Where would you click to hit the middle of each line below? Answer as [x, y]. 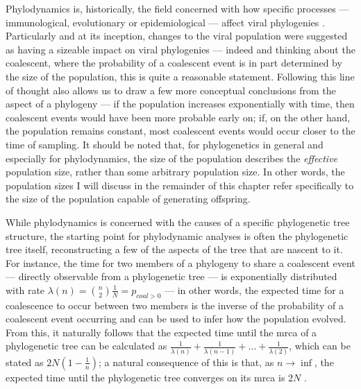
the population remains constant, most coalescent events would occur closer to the [180, 131]
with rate [25, 289]
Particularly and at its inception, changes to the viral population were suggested [177, 36]
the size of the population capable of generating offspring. [128, 199]
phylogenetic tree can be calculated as [86, 346]
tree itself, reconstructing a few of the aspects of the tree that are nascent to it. [174, 249]
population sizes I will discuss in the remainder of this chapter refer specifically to [180, 185]
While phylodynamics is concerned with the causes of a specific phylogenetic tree [178, 222]
